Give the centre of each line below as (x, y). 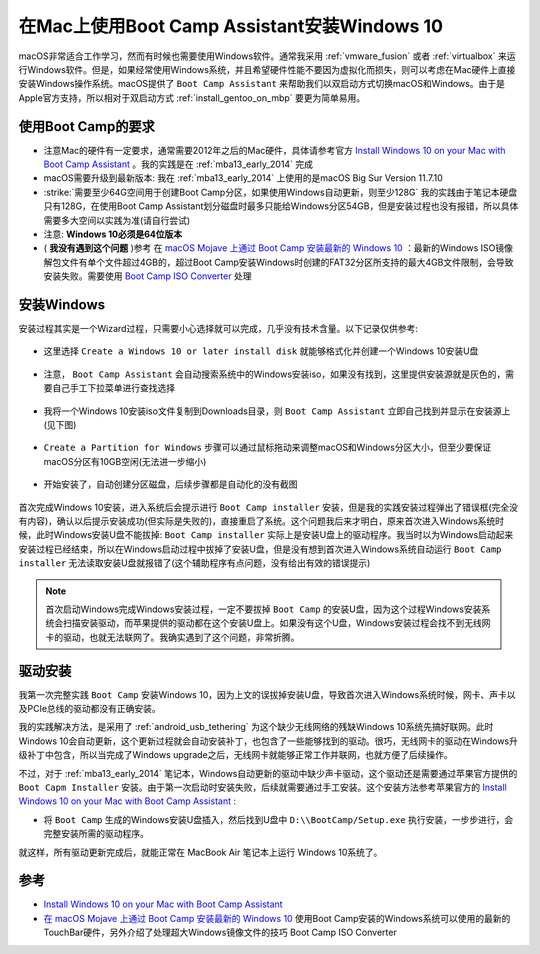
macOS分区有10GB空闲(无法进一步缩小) (125, 461)
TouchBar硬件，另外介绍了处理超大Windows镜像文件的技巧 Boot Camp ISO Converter (220, 932)
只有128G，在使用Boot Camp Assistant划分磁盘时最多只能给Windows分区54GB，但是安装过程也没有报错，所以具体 (281, 206)
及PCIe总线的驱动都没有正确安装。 (90, 708)
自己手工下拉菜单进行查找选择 (113, 388)
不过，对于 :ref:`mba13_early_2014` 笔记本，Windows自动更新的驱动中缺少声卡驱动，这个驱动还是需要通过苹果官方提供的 (268, 773)
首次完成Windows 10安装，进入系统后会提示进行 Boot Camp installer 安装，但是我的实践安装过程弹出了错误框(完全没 (268, 507)
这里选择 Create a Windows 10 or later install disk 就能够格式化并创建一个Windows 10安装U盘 (261, 351)
